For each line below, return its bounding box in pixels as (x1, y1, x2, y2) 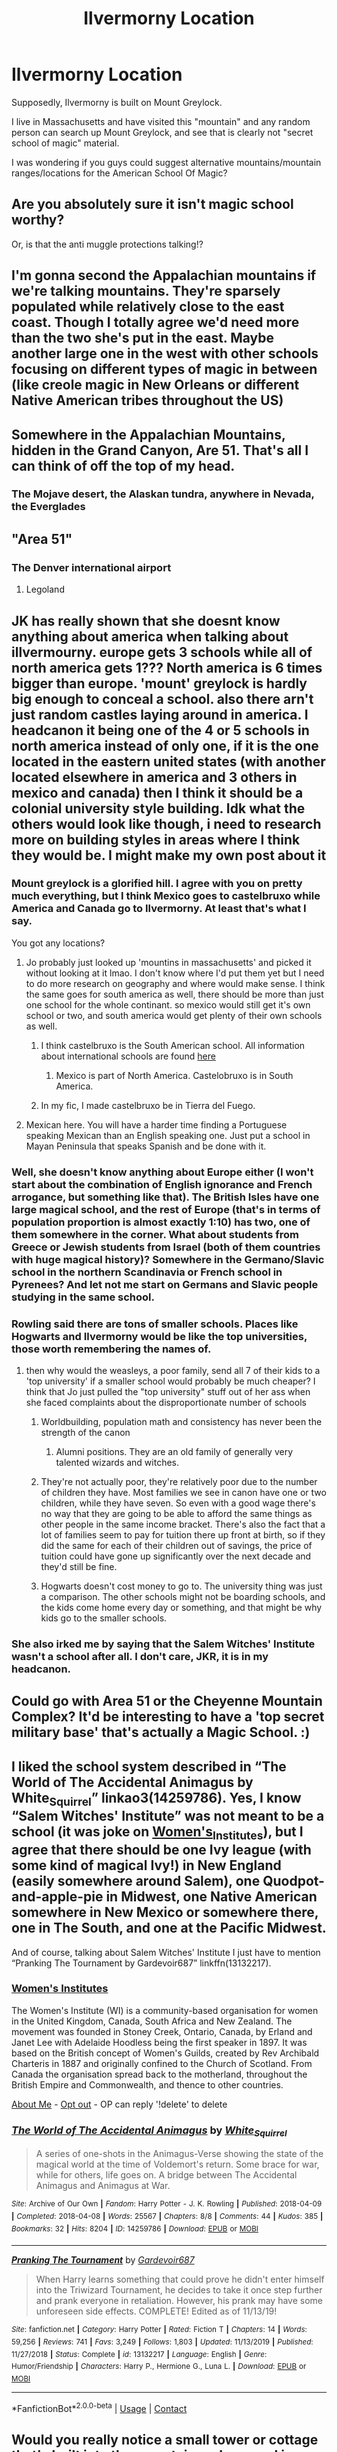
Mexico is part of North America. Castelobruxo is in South (55, 1069, 294, 1081)
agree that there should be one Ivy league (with (11, 1842, 312, 1859)
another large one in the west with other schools (11, 345, 319, 362)
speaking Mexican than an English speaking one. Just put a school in (25, 1129, 311, 1141)
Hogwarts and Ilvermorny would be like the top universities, (11, 1329, 308, 1343)
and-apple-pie (11, 1888, 104, 1906)
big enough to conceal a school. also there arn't (11, 690, 314, 707)
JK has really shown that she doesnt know (11, 612, 281, 629)
